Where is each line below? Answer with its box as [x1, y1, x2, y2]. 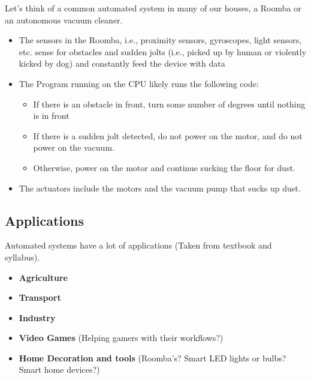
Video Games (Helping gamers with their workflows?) [19, 331, 224, 344]
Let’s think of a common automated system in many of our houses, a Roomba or [5, 2, 301, 14]
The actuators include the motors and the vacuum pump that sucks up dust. [19, 181, 301, 194]
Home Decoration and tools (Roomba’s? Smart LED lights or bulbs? [19, 351, 286, 364]
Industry [19, 311, 56, 324]
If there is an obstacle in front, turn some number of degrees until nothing [33, 97, 306, 110]
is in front [33, 109, 70, 122]
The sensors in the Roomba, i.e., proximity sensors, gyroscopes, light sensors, [19, 34, 302, 46]
